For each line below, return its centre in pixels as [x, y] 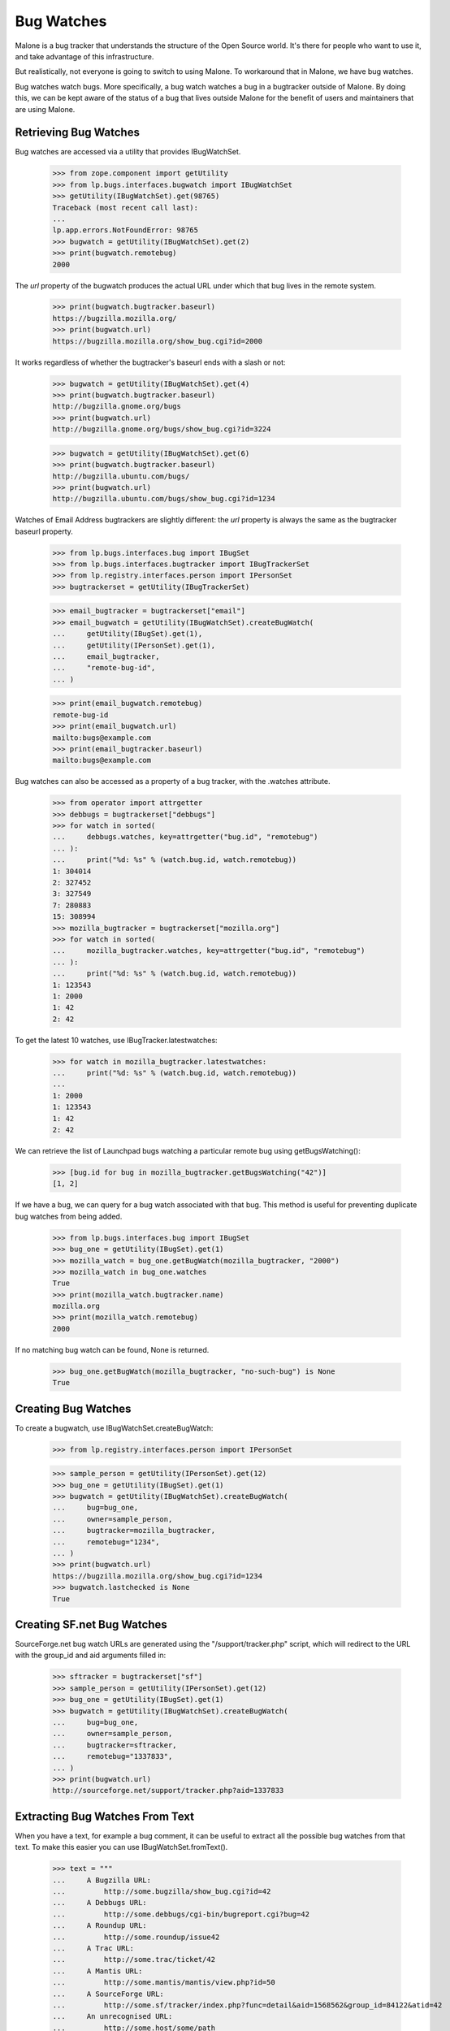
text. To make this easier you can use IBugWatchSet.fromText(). [121, 1847]
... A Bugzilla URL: [102, 1880]
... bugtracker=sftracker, [115, 1745]
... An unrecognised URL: [112, 2016]
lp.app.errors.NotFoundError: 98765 [125, 230]
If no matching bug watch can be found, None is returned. [112, 1349]
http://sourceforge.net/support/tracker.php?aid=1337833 [168, 1791]
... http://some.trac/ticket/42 [134, 1960]
